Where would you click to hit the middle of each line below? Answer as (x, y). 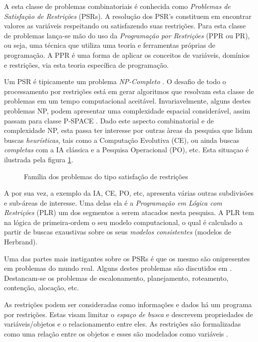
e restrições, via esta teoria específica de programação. (86, 64)
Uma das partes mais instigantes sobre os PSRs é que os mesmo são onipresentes (127, 258)
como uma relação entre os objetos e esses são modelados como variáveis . (116, 333)
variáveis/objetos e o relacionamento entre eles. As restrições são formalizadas (123, 324)
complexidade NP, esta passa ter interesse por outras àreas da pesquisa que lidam (128, 130)
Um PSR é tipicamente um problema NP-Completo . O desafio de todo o (115, 81)
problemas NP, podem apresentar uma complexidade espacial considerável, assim (127, 110)
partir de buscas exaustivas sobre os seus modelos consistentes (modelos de (118, 232)
